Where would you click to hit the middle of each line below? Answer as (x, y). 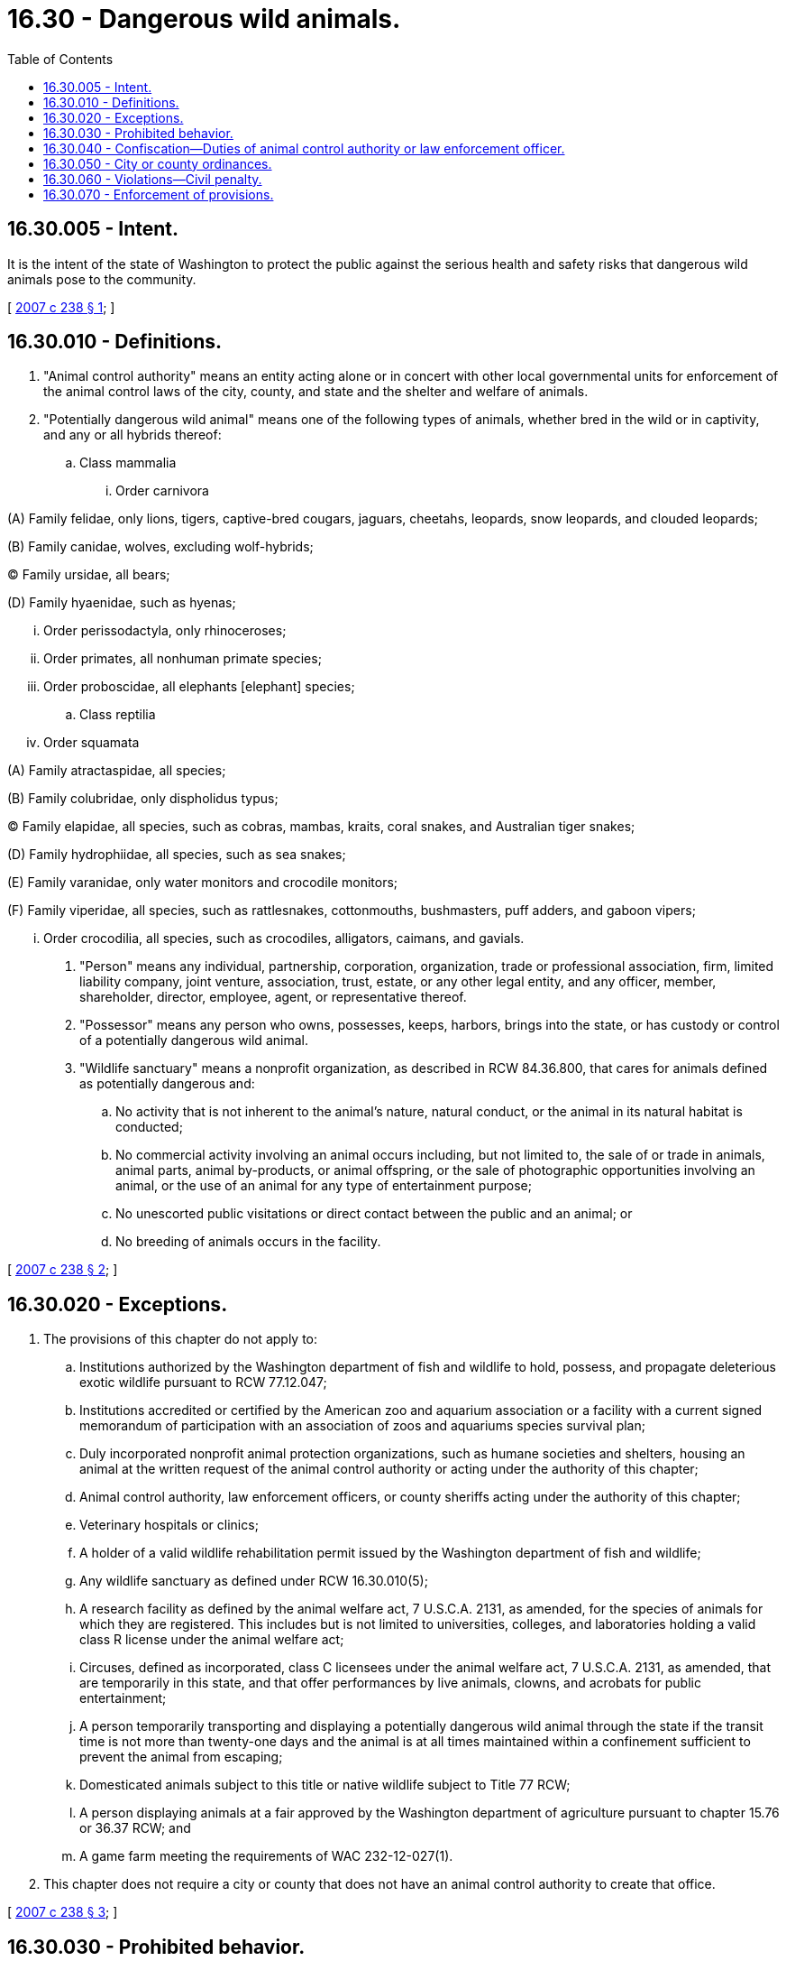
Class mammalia (128, 463)
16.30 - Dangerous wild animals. (204, 19)
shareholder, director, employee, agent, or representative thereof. (273, 997)
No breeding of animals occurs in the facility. (248, 1242)
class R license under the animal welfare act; (212, 1640)
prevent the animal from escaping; (181, 1757)
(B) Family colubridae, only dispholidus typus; (143, 799)
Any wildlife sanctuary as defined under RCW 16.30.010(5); (254, 1581)
